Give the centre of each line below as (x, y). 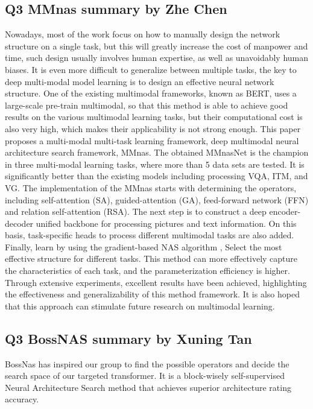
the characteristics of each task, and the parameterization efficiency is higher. (147, 271)
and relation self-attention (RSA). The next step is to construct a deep (136, 211)
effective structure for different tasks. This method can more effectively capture (151, 258)
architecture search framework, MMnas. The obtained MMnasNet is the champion (157, 152)
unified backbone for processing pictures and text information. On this (166, 223)
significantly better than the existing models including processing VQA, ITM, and (156, 176)
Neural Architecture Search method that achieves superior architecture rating (148, 387)
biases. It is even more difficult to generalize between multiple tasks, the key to (151, 69)
